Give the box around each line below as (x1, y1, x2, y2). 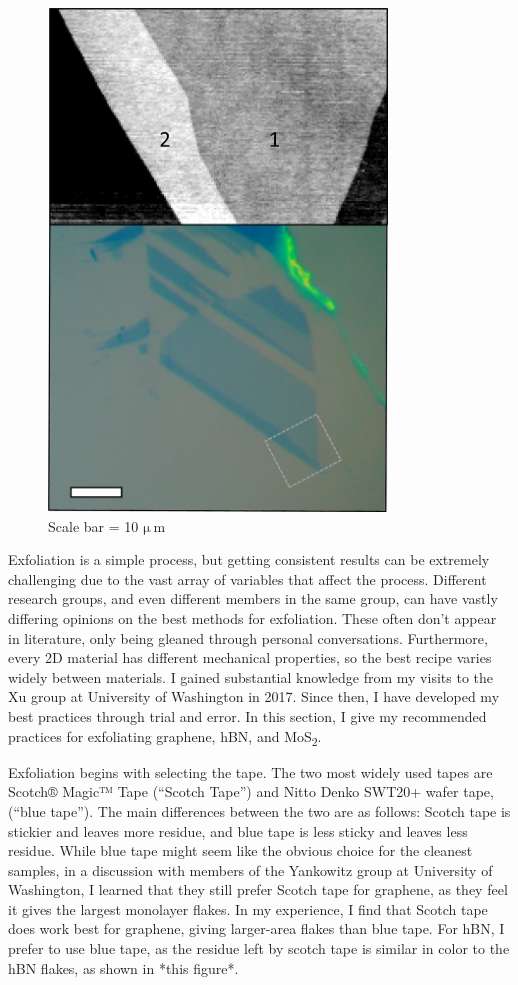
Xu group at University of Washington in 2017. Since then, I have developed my (8, 686, 500, 707)
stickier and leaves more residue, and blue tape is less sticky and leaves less (8, 820, 468, 841)
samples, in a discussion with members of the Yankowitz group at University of (8, 859, 493, 880)
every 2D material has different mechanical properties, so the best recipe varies (8, 647, 492, 668)
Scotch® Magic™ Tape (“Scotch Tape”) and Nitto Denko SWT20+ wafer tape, (8, 781, 494, 802)
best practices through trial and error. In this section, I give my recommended (8, 706, 487, 727)
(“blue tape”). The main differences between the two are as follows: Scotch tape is (8, 800, 511, 821)
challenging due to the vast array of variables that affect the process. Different (8, 568, 487, 589)
